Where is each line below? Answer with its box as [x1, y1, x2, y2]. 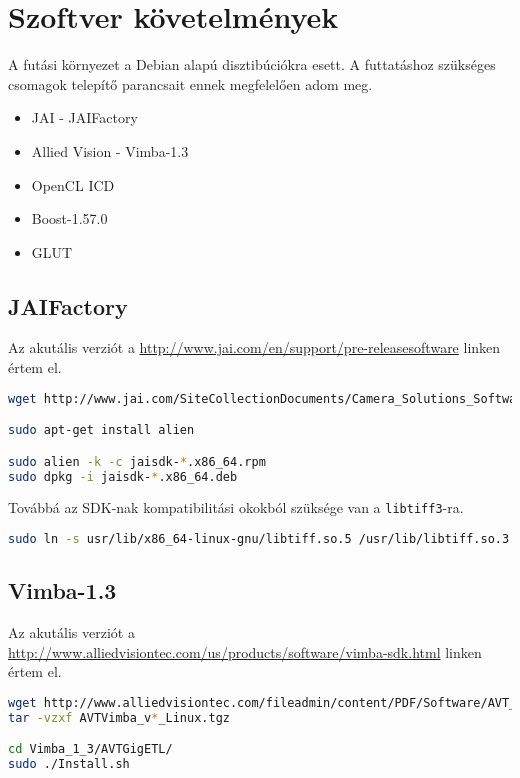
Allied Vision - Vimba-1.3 [31, 140, 189, 161]
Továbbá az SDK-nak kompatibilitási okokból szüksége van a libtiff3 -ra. [8, 497, 464, 518]
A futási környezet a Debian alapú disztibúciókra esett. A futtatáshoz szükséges [8, 54, 496, 75]
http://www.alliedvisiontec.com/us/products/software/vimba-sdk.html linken [8, 641, 482, 662]
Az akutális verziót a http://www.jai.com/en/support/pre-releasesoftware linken [8, 337, 501, 358]
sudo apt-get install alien [8, 423, 195, 438]
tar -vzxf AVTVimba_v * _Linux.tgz [8, 710, 230, 725]
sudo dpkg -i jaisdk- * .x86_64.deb [8, 469, 238, 484]
